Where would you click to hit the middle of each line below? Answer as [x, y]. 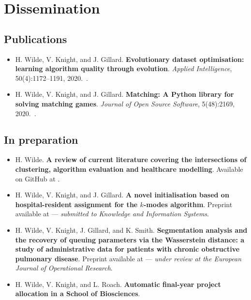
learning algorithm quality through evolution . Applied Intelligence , [124, 68]
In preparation [41, 139]
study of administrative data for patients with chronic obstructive [127, 249]
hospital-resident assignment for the [76, 204]
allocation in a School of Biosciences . [78, 293]
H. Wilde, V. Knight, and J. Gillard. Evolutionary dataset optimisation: [130, 59]
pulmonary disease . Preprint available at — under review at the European [128, 258]
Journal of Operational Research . [64, 268]
